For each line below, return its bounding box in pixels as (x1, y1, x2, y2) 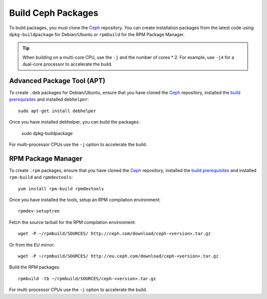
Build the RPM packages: (9, 264, 60, 270)
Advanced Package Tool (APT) (9, 77, 106, 85)
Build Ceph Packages (9, 7, 98, 18)
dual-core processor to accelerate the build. (22, 61, 112, 67)
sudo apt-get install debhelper (18, 108, 96, 114)
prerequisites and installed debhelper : (9, 96, 89, 102)
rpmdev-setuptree (18, 208, 60, 214)
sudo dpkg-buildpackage (21, 130, 73, 136)
